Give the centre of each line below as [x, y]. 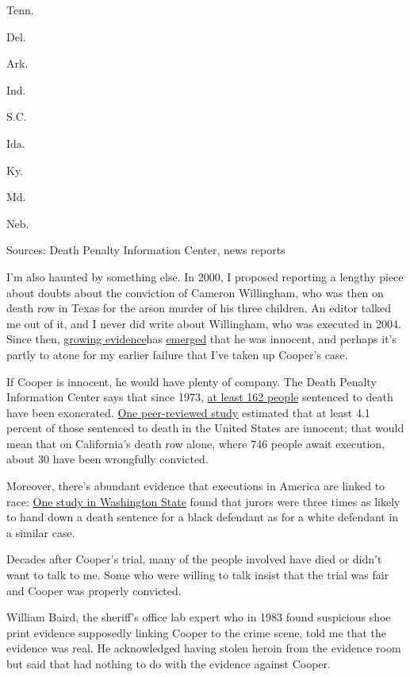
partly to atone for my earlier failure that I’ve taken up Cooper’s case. [177, 354]
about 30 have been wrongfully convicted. [107, 459]
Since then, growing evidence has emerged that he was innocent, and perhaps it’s [202, 339]
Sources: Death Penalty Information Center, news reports [146, 250]
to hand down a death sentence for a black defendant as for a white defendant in [203, 517]
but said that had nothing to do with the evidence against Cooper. [169, 663]
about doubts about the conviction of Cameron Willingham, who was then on [195, 292]
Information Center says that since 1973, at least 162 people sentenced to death [200, 397]
